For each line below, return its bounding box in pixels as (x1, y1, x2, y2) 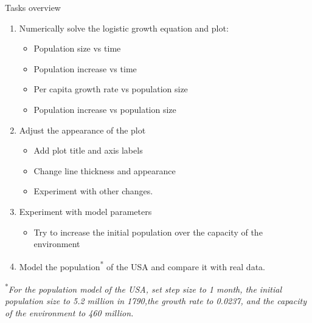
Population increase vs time (33, 62, 137, 75)
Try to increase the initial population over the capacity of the (33, 225, 263, 238)
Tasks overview (5, 1, 61, 13)
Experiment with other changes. (33, 185, 153, 197)
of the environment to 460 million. (5, 306, 134, 319)
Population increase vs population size (33, 103, 176, 115)
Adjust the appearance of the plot (19, 123, 146, 136)
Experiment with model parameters (19, 205, 152, 217)
